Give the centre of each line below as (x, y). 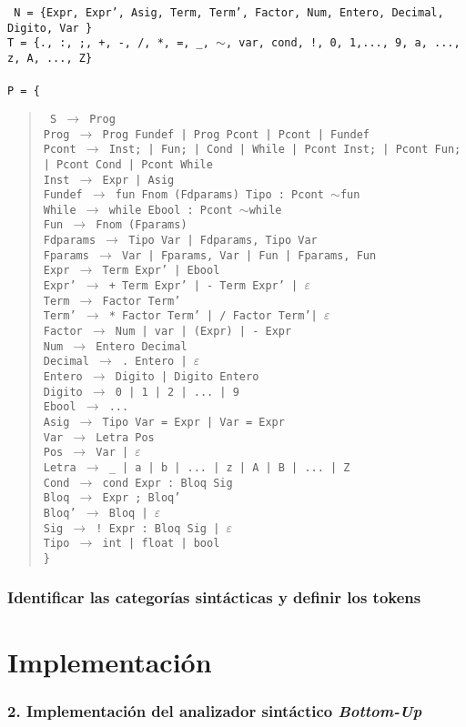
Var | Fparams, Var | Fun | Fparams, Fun (249, 255)
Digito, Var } (50, 28)
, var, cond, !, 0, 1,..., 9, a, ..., (343, 43)
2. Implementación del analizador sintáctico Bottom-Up (215, 710)
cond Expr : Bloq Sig (167, 483)
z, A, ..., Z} (50, 58)
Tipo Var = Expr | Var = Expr (193, 422)
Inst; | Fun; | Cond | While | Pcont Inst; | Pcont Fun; (285, 150)
